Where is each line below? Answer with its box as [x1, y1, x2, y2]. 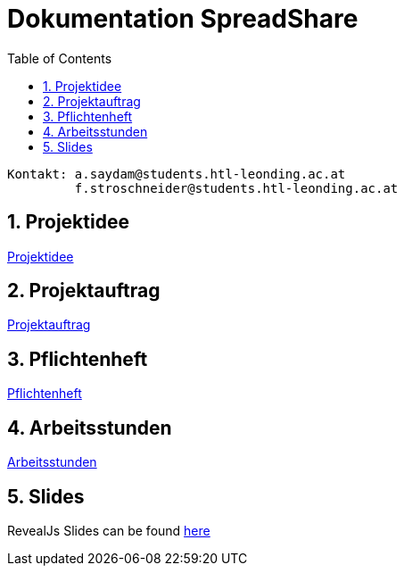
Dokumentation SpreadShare [7, 4, 359, 34]
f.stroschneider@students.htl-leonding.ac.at [74, 180, 399, 195]
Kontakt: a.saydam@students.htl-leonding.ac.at [7, 166, 346, 181]
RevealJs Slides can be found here [7, 522, 210, 538]
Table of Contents [7, 50, 112, 66]
